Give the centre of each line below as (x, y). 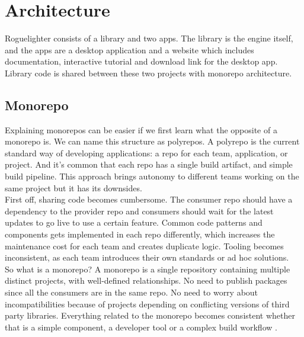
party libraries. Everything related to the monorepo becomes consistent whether (150, 315)
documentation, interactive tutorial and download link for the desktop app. (141, 61)
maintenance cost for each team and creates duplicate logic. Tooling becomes (144, 245)
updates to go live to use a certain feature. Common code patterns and (134, 222)
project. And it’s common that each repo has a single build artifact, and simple (149, 164)
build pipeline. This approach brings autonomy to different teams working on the (152, 176)
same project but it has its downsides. (73, 187)
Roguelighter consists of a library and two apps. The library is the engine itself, (149, 38)
